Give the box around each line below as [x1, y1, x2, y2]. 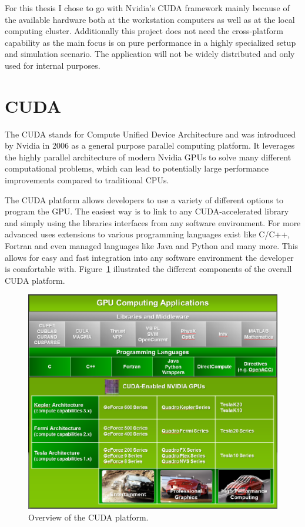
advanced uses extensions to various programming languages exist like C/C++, [5, 228, 290, 240]
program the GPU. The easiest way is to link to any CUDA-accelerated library [5, 205, 289, 217]
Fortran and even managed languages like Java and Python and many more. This [5, 240, 299, 252]
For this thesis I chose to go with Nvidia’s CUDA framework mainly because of [5, 2, 290, 14]
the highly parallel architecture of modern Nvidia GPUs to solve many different [5, 150, 291, 163]
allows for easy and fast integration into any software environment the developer [5, 251, 294, 263]
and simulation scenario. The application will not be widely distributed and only [5, 48, 295, 60]
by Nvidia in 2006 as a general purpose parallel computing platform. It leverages [5, 139, 295, 152]
